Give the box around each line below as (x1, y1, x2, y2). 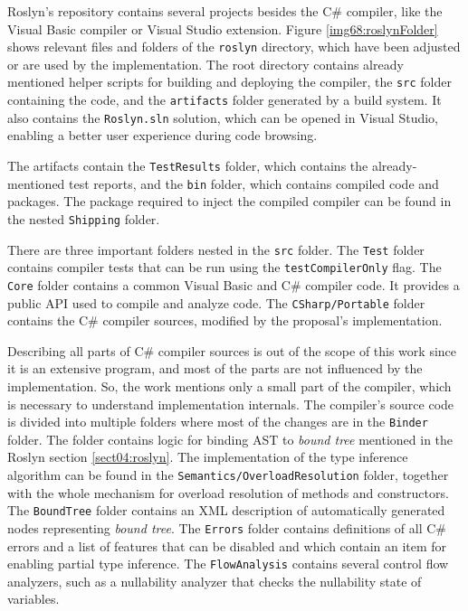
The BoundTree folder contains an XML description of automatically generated (7, 501, 445, 520)
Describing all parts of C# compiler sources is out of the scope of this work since (7, 341, 457, 360)
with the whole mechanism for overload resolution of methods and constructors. (7, 483, 449, 502)
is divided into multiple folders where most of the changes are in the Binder (7, 412, 428, 431)
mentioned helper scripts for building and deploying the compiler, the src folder (7, 72, 452, 91)
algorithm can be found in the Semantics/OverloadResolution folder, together (7, 465, 449, 484)
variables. (7, 589, 60, 608)
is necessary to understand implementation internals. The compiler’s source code (7, 394, 454, 413)
